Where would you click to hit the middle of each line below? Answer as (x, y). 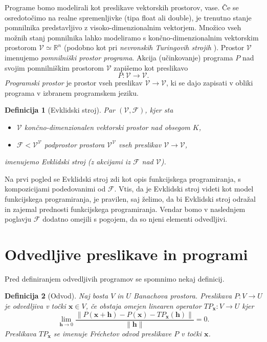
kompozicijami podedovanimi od (55, 189)
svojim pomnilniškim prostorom (54, 67)
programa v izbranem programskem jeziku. (72, 92)
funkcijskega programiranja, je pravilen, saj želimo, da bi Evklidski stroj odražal (130, 198)
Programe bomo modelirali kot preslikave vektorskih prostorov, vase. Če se (122, 7)
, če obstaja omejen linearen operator (143, 306)
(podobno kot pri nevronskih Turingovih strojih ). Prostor (154, 47)
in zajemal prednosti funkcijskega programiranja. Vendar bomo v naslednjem (125, 209)
